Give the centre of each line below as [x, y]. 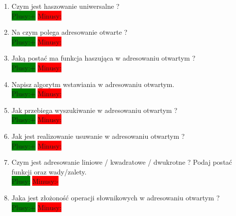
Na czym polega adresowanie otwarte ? [69, 32]
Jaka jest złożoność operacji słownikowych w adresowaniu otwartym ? [116, 197]
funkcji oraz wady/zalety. [49, 171]
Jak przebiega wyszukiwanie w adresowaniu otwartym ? [94, 110]
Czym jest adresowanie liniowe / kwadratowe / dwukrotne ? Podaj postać [122, 162]
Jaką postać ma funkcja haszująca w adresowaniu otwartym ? [103, 58]
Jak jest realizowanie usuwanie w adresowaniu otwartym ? [98, 136]
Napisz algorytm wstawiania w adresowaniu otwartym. [93, 84]
